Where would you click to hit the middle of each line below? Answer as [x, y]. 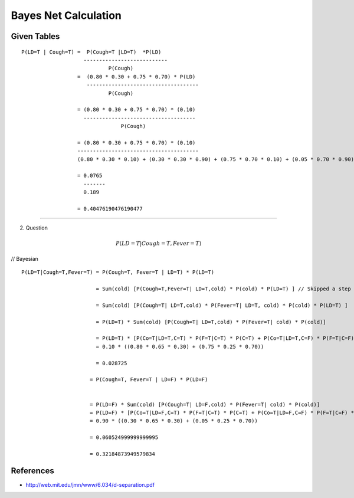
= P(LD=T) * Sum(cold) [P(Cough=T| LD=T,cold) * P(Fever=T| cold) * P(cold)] [211, 322]
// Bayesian [24, 258]
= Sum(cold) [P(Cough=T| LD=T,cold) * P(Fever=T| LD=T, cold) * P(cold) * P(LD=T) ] [222, 305]
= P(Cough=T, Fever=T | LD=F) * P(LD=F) [149, 380]
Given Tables [35, 36]
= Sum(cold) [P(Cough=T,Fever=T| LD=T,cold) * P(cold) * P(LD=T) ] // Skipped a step [223, 289]
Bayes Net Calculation [66, 15]
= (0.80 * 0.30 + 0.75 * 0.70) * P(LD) [136, 76]
